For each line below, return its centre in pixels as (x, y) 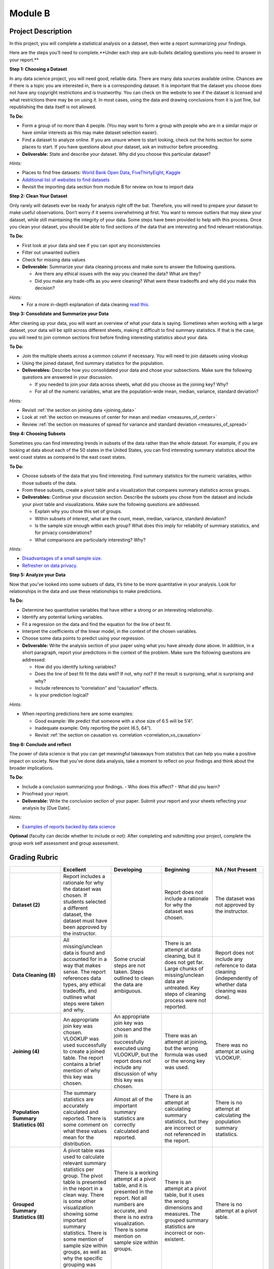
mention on (127, 1236)
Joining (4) (26, 1052)
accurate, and (130, 1211)
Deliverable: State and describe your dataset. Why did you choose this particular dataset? (116, 154)
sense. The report (84, 972)
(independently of (236, 978)
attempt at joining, (186, 1042)
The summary (80, 1093)
